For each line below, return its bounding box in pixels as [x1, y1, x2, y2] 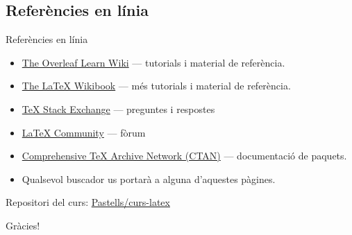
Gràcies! [6, 218, 40, 232]
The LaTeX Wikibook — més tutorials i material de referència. [22, 78, 291, 93]
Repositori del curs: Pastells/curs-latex [6, 195, 170, 209]
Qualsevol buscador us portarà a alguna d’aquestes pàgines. [22, 171, 276, 186]
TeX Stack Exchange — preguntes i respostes [22, 101, 215, 116]
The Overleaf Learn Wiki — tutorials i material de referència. [22, 55, 285, 69]
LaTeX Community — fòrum [22, 125, 146, 139]
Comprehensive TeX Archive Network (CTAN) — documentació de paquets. [22, 148, 347, 163]
